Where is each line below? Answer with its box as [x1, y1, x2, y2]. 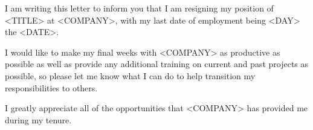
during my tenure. [5, 113, 72, 126]
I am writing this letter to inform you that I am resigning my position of [5, 2, 274, 14]
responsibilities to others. [5, 81, 98, 94]
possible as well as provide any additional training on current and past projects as [5, 57, 309, 70]
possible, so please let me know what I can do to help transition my [5, 69, 256, 82]
